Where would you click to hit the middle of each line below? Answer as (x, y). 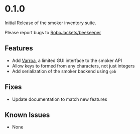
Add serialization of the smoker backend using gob (64, 71)
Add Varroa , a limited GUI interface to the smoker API (67, 60)
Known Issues (27, 115)
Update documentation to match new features (59, 99)
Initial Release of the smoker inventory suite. (50, 23)
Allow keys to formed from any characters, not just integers (73, 65)
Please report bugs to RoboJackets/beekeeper (53, 32)
